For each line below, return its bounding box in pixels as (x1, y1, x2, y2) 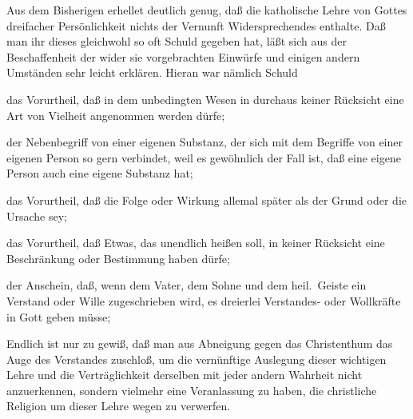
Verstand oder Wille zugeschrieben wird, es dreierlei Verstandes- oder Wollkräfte (6, 292, 401, 309)
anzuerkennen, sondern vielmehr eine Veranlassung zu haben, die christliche (6, 381, 377, 398)
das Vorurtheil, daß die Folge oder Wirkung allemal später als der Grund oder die (6, 191, 407, 208)
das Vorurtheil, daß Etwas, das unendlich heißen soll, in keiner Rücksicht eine (6, 234, 385, 251)
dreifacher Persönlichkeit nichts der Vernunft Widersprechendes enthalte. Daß (6, 17, 386, 34)
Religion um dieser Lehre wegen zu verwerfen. (6, 397, 231, 414)
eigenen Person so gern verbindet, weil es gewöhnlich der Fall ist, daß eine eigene (6, 149, 401, 166)
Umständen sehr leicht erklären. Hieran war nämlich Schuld (6, 64, 298, 81)
